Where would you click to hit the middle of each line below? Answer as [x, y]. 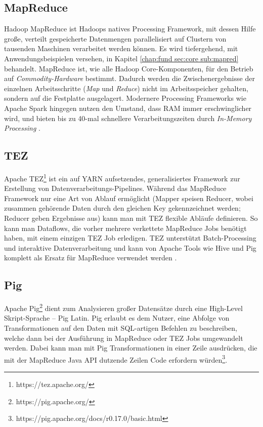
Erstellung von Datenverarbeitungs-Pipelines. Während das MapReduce [115, 188]
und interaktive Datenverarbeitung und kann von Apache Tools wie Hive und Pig [130, 247]
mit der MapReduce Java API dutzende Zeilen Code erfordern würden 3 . [116, 359]
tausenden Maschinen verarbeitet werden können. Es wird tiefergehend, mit [121, 48]
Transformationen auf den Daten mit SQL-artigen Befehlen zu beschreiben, [121, 327]
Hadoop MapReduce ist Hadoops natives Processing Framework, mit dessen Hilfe [130, 29]
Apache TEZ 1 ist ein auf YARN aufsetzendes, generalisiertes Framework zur [122, 177]
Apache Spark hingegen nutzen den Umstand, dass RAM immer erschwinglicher [128, 108]
